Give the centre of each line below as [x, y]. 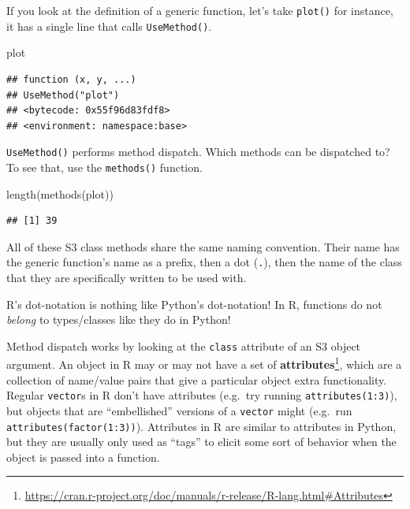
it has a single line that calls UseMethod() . [109, 26]
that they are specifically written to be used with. [127, 278]
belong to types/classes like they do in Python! [119, 320]
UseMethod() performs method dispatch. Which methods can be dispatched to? [198, 152]
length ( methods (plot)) [60, 193]
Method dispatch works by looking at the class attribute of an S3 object [184, 346]
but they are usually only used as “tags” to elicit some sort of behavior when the [201, 442]
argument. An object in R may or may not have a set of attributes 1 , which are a [204, 363]
